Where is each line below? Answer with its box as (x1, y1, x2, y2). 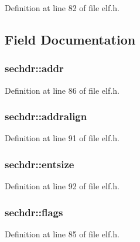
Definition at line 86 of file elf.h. (5, 84, 119, 96)
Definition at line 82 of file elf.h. (5, 2, 119, 13)
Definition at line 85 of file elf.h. (5, 228, 119, 240)
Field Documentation (5, 30, 136, 48)
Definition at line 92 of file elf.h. (5, 180, 119, 192)
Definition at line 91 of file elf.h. (5, 132, 119, 144)
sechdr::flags (5, 204, 63, 219)
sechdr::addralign (5, 109, 87, 124)
